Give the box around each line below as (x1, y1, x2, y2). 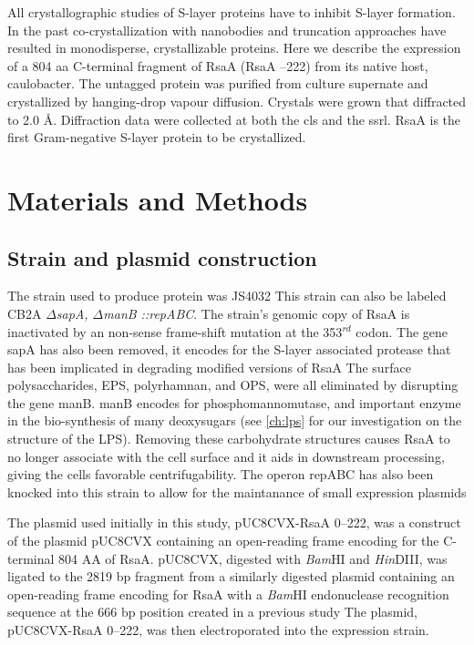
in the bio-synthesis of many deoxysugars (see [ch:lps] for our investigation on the (7, 411, 462, 430)
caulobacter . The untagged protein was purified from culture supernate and (7, 74, 428, 93)
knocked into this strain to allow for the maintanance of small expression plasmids (7, 482, 467, 501)
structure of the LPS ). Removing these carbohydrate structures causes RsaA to (7, 429, 450, 448)
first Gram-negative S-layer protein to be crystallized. (7, 128, 306, 147)
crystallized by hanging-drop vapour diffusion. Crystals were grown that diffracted (7, 91, 467, 110)
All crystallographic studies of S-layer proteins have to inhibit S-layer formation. (7, 3, 456, 21)
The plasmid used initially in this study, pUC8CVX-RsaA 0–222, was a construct (7, 513, 461, 532)
